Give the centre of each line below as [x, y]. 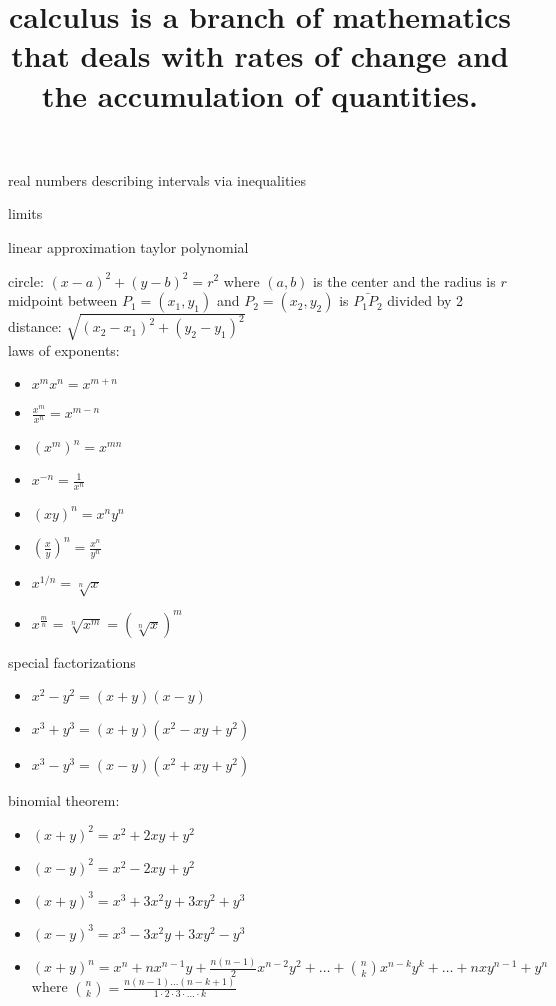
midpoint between [63, 300]
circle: [26, 280]
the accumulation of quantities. [260, 94]
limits [25, 213]
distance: [35, 326]
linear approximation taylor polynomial [128, 246]
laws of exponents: [64, 349]
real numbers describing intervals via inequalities [157, 179]
